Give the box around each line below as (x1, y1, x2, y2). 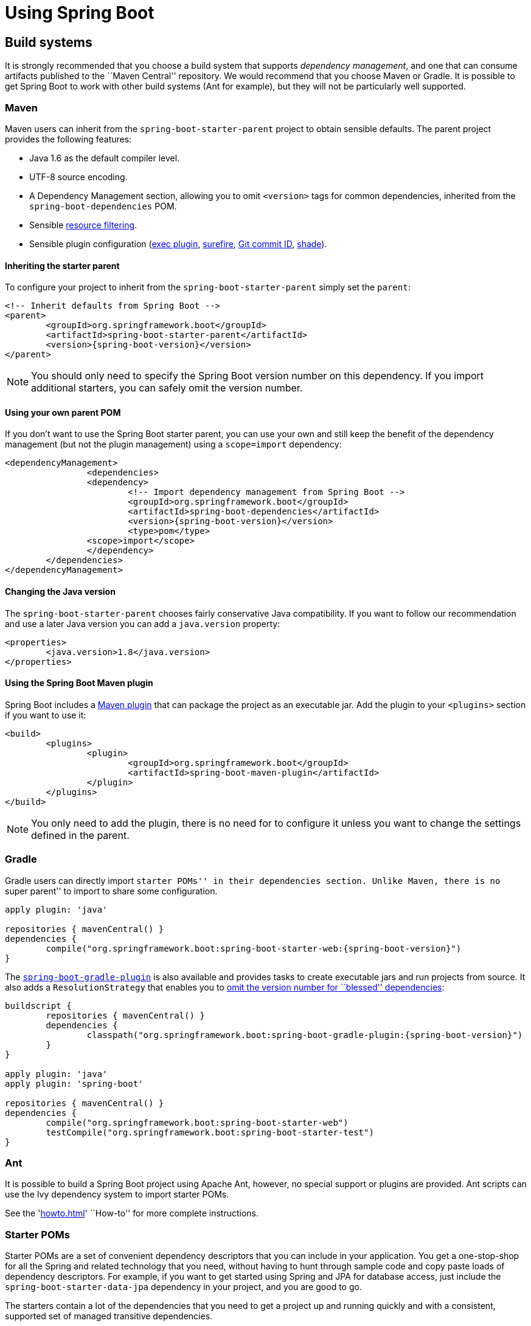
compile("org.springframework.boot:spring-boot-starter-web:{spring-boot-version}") (46, 943, 462, 953)
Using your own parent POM (5, 407, 121, 418)
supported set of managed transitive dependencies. (5, 1311, 213, 1322)
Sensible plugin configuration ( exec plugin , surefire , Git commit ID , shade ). (29, 238, 327, 249)
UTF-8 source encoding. (29, 171, 128, 182)
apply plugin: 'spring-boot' (5, 1078, 144, 1089)
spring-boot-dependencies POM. (29, 200, 177, 211)
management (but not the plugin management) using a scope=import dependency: (5, 439, 342, 450)
